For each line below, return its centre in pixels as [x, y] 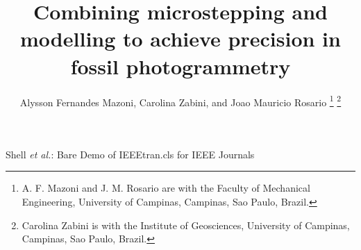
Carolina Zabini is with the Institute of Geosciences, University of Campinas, [186, 225]
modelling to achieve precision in [180, 39]
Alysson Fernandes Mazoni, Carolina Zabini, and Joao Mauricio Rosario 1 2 [180, 101]
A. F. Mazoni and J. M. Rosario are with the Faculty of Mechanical [166, 188]
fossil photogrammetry [180, 66]
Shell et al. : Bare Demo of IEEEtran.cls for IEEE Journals [130, 154]
